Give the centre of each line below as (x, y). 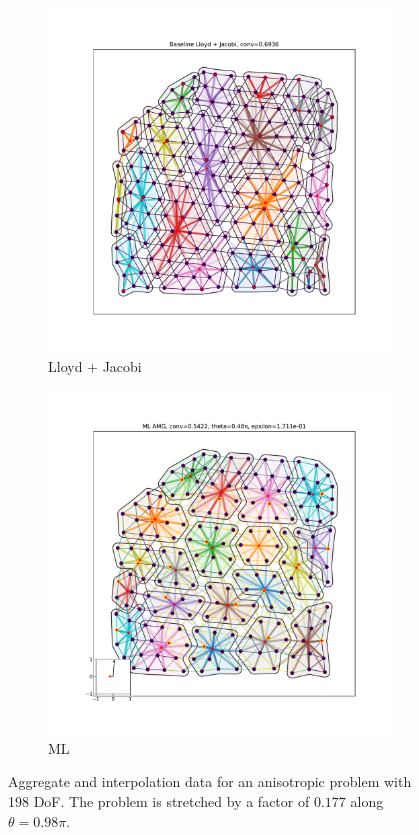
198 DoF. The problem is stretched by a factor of (159, 800)
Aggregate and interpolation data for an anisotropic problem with (210, 781)
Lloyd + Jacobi (95, 365)
